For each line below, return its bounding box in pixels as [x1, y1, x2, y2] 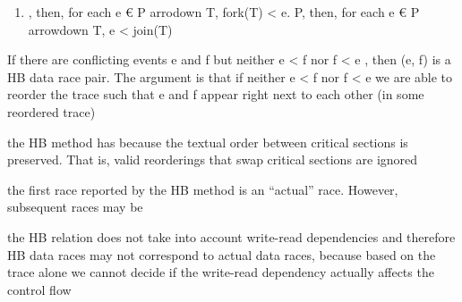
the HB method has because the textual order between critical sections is [7, 132, 408, 151]
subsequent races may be [7, 197, 143, 216]
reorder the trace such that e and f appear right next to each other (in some [7, 85, 424, 104]
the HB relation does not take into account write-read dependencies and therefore [7, 227, 456, 246]
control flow [7, 280, 72, 298]
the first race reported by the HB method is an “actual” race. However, [7, 180, 398, 198]
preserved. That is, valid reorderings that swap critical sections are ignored [7, 150, 418, 169]
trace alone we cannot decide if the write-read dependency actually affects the [7, 263, 434, 281]
